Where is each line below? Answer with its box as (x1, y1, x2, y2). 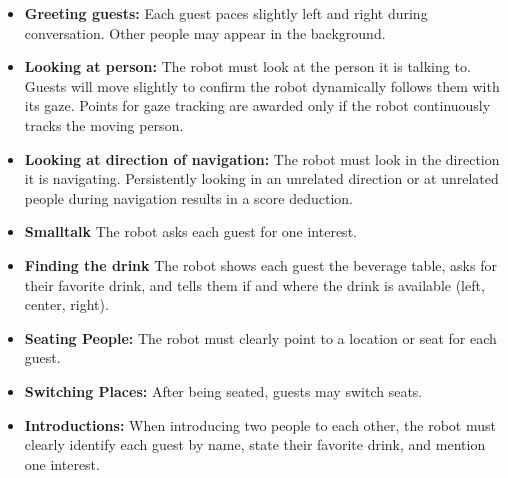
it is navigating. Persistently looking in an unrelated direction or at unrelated (24, 168, 499, 189)
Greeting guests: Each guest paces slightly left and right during (24, 3, 428, 23)
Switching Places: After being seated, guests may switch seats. (24, 380, 423, 401)
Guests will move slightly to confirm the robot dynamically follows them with (24, 75, 500, 96)
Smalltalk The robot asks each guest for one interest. (24, 221, 357, 242)
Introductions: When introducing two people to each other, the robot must (24, 414, 496, 435)
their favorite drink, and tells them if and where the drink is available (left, (24, 274, 485, 295)
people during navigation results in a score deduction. (24, 187, 354, 208)
